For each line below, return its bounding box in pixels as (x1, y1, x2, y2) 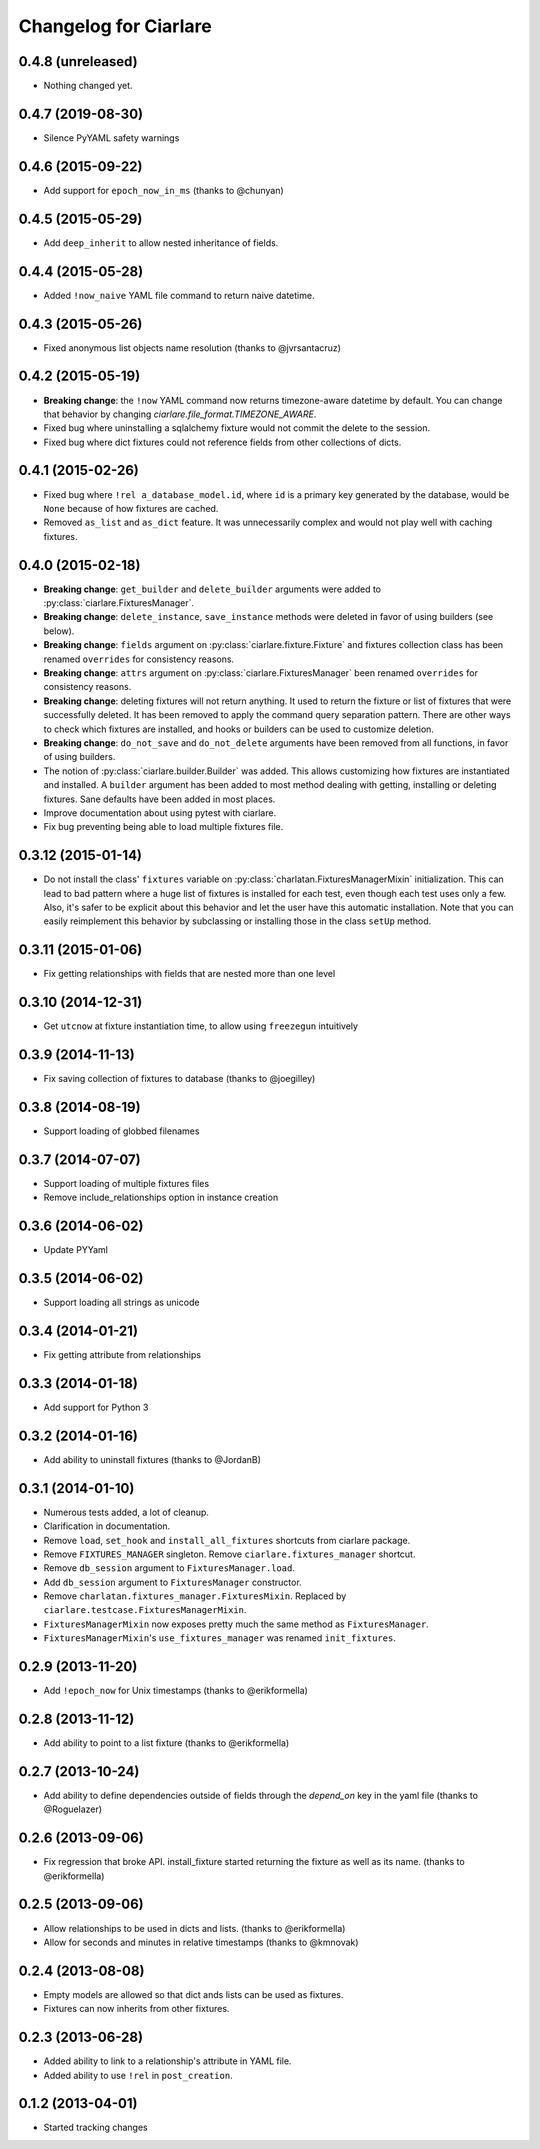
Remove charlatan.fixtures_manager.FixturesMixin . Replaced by (43, 1590, 347, 1602)
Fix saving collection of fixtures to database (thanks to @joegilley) (43, 1073, 316, 1085)
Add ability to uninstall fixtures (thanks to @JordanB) (43, 1453, 262, 1465)
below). (43, 625, 75, 637)
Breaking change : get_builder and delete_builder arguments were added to (43, 583, 382, 595)
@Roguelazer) (43, 1803, 103, 1815)
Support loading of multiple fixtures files (43, 1177, 210, 1189)
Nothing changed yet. (43, 80, 134, 92)
